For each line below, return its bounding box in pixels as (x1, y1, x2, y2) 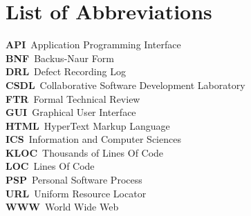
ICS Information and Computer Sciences (6, 132, 181, 146)
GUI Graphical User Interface (6, 105, 136, 119)
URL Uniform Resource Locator (6, 186, 147, 200)
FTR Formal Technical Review (6, 91, 140, 106)
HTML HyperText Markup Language (6, 118, 170, 132)
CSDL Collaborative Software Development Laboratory (6, 77, 245, 92)
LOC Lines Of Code (6, 159, 95, 173)
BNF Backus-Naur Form (6, 50, 114, 65)
